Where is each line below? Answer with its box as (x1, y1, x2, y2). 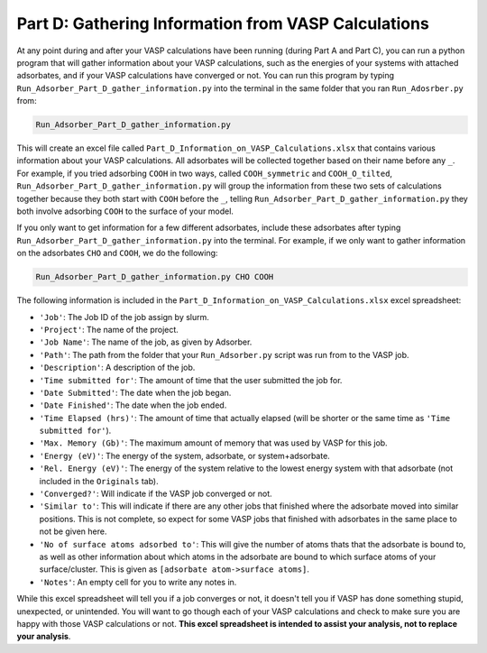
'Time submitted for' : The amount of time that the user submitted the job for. (39, 374, 343, 385)
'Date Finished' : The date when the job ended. (39, 400, 227, 410)
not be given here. (39, 526, 107, 537)
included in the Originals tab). (39, 475, 160, 486)
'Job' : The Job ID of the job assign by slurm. (39, 311, 209, 322)
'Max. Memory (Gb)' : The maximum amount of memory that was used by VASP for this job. (39, 437, 388, 448)
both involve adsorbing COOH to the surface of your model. (16, 206, 234, 216)
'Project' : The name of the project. (39, 324, 179, 335)
